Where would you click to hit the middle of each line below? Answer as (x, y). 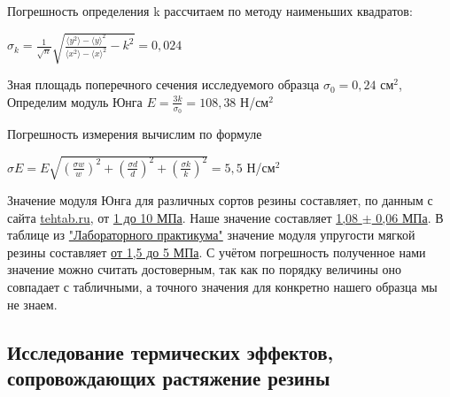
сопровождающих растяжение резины (169, 378)
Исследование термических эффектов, (171, 351)
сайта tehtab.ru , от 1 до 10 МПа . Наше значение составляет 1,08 (183, 217)
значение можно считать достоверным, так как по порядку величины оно (205, 269)
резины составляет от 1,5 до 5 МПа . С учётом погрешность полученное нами (217, 252)
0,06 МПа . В (410, 217)
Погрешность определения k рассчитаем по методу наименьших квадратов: (210, 11)
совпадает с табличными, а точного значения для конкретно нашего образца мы (222, 287)
